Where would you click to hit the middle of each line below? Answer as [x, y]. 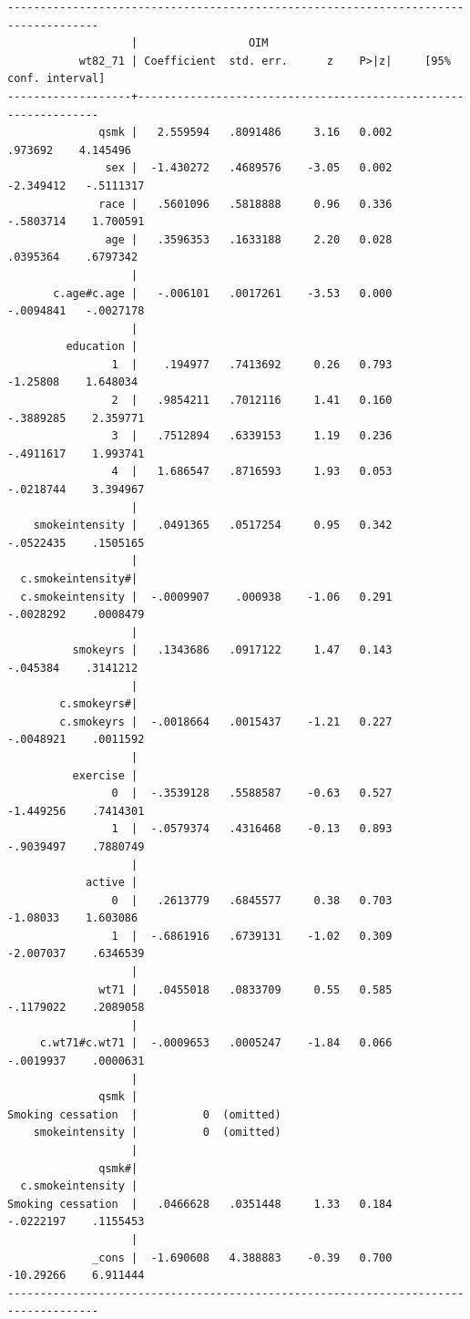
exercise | [105, 775]
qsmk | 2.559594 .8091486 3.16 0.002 [245, 133]
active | [112, 883]
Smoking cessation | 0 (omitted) [144, 1114]
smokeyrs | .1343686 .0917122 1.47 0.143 [232, 650]
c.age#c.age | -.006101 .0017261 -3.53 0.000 [223, 293]
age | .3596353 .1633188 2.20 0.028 [249, 239]
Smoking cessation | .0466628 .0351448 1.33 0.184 [200, 1204]
